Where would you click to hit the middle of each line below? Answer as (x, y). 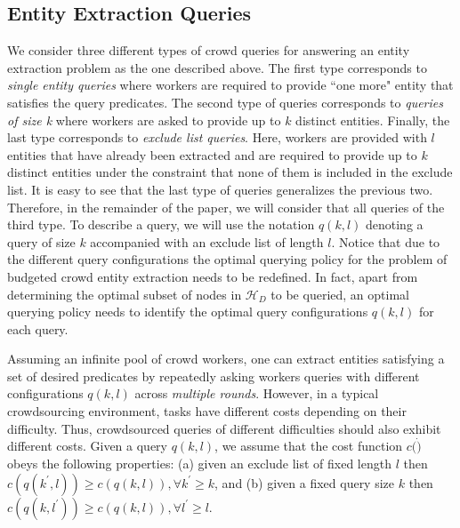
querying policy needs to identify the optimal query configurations (188, 312)
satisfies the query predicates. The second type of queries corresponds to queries (225, 102)
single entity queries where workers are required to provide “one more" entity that (230, 85)
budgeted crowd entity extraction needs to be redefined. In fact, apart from (213, 276)
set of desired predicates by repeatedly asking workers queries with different (214, 376)
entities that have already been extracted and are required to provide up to (212, 154)
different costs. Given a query (87, 446)
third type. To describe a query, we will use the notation (161, 224)
